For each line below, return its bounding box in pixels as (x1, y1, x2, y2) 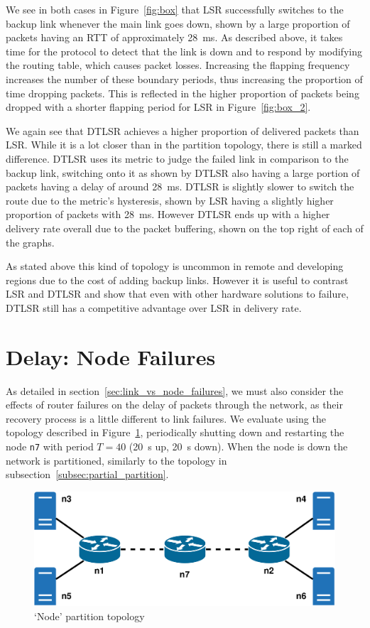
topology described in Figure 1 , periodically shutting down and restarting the (6, 425, 344, 440)
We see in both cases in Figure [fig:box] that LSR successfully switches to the (6, 2, 344, 16)
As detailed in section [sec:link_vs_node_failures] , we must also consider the (6, 383, 344, 398)
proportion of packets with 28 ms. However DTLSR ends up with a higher (6, 207, 330, 222)
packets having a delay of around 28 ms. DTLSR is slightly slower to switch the (6, 179, 354, 194)
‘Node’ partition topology (34, 608, 145, 623)
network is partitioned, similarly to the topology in (6, 453, 227, 467)
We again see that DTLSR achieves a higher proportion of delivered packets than (6, 123, 359, 138)
